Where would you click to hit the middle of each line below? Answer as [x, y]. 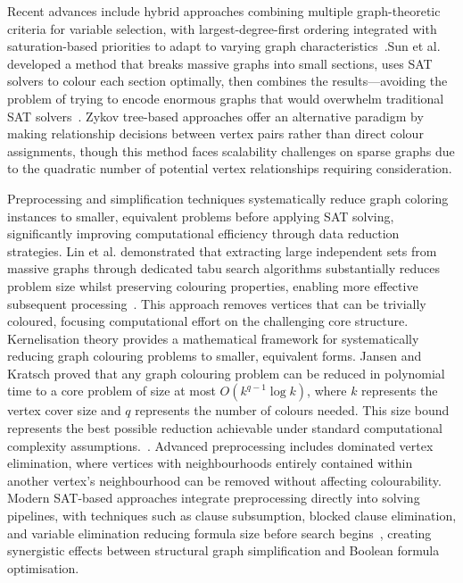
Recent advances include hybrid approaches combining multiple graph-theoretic [224, 11]
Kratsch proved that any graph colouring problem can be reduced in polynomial [226, 373]
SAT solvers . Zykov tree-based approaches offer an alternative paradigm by [215, 116]
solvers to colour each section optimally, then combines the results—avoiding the [227, 81]
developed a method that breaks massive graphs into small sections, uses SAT [220, 63]
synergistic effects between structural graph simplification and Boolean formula [223, 550]
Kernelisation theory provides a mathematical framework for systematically [213, 338]
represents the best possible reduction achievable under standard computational [225, 428]
